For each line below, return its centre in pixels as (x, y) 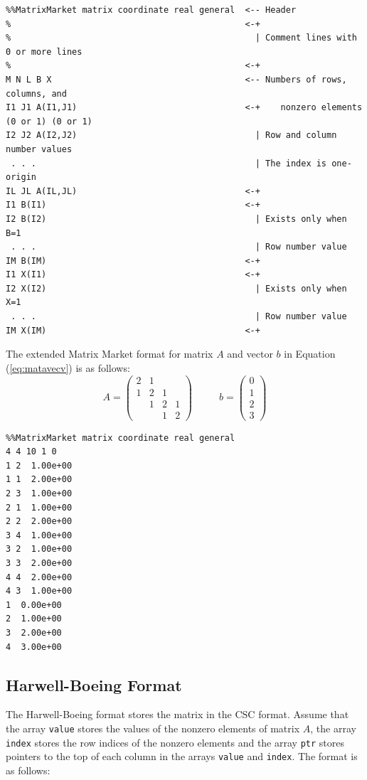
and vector (250, 354)
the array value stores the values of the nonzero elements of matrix (153, 728)
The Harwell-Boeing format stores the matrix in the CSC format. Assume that (177, 714)
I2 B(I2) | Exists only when (176, 219)
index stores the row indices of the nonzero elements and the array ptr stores (175, 742)
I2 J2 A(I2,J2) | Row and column (171, 135)
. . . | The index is (169, 163)
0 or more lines (44, 52)
